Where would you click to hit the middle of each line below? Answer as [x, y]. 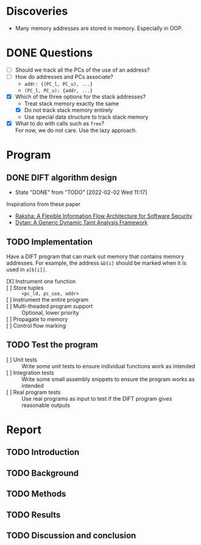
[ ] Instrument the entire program [48, 300]
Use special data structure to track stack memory [86, 117]
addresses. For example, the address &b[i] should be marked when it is [97, 263]
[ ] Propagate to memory [37, 319]
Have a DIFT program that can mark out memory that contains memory [95, 256]
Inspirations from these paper [44, 204]
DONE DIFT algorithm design [62, 178]
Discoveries [37, 11]
